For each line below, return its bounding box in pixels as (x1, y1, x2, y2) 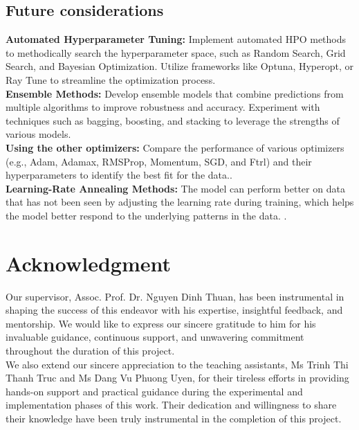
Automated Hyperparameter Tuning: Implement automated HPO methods (6, 32, 347, 46)
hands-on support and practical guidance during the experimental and (6, 384, 303, 398)
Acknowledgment (6, 249, 171, 277)
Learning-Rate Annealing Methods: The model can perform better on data (6, 181, 345, 195)
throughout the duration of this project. (6, 343, 175, 358)
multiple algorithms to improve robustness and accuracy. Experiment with (6, 100, 320, 114)
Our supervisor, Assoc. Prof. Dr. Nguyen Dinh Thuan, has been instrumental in (6, 289, 344, 303)
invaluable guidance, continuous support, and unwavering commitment (6, 330, 304, 344)
